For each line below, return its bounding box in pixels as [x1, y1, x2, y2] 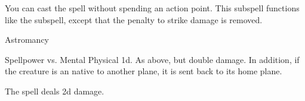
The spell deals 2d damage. [5, 84, 104, 97]
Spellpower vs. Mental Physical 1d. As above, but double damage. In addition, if [5, 53, 300, 65]
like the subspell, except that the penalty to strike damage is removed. [5, 13, 263, 26]
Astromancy [5, 33, 50, 46]
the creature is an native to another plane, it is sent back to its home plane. [5, 65, 282, 77]
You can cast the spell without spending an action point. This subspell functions [5, 2, 300, 14]
